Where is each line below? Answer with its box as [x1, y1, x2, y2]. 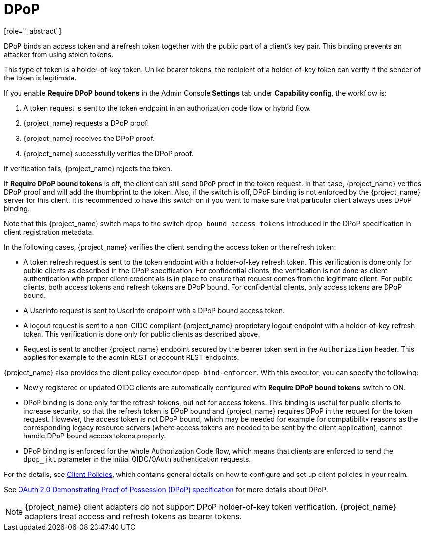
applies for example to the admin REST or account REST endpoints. [23, 353, 239, 361]
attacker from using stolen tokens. [4, 50, 114, 59]
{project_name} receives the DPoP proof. [23, 134, 155, 142]
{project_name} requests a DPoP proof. [23, 119, 149, 127]
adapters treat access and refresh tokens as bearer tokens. [25, 511, 242, 521]
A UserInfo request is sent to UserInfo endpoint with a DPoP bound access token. [23, 306, 285, 315]
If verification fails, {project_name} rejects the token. [4, 164, 172, 173]
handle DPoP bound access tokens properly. [23, 431, 166, 440]
